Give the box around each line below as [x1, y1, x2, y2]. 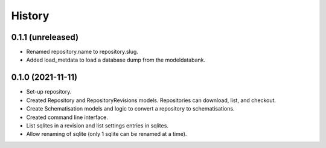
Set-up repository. [26, 88, 72, 95]
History [11, 9, 50, 22]
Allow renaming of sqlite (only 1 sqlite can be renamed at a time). [26, 130, 187, 138]
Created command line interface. [26, 114, 109, 121]
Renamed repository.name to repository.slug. [26, 48, 139, 56]
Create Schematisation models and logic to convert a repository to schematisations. [26, 105, 235, 112]
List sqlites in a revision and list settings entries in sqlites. [26, 121, 169, 129]
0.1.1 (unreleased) [11, 32, 78, 42]
